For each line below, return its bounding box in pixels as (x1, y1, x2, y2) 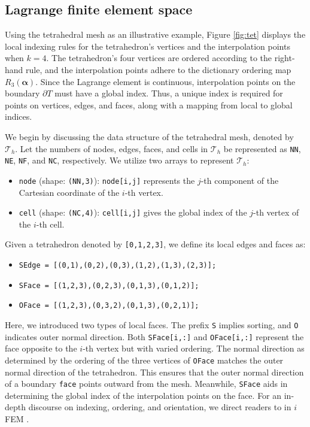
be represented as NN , (223, 142, 301, 155)
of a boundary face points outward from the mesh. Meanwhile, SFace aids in (5, 377, 288, 390)
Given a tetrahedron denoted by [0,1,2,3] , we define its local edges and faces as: (5, 238, 306, 250)
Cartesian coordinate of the (19, 186, 120, 198)
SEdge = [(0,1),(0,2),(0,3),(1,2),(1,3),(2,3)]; (19, 261, 217, 270)
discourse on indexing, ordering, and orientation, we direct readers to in (28, 401, 291, 413)
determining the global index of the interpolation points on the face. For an (5, 389, 282, 401)
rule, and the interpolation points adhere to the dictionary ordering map (26, 63, 291, 75)
